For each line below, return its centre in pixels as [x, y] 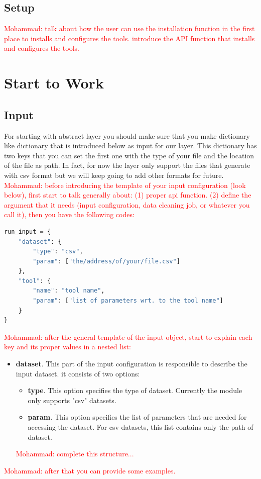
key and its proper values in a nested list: [68, 347]
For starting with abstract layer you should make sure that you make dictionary [127, 135]
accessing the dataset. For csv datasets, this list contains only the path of [141, 427]
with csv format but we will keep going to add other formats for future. [114, 175]
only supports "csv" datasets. [72, 400]
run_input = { [28, 231]
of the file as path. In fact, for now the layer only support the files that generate [127, 165]
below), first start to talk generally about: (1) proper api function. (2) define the [128, 195]
